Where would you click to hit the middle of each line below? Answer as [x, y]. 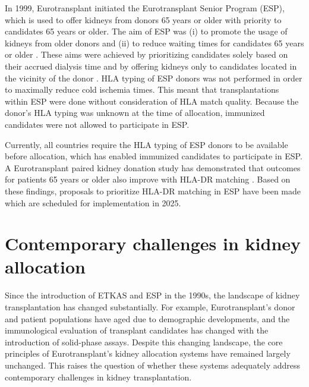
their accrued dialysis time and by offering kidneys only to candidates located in [151, 66]
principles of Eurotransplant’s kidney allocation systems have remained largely [148, 353]
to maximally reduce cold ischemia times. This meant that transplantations [142, 89]
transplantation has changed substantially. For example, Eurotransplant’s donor [150, 307]
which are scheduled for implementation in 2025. [93, 202]
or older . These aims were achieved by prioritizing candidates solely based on [146, 54]
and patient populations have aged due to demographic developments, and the [147, 318]
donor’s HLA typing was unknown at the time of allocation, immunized [135, 113]
